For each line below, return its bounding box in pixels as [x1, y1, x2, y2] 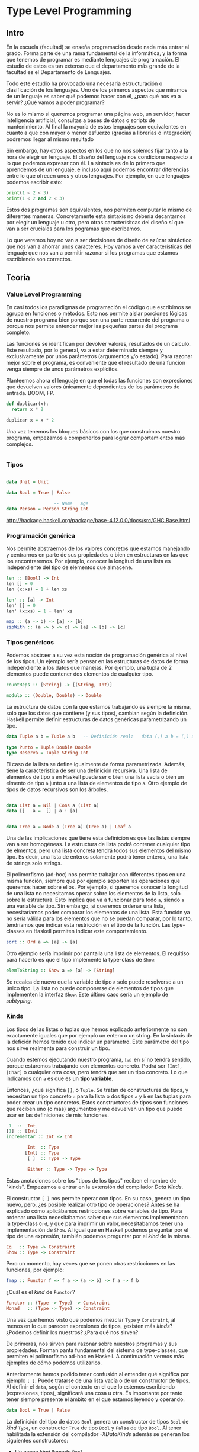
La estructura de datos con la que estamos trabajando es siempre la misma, [6, 703, 191, 711]
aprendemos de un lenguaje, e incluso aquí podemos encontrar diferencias [6, 166, 190, 173]
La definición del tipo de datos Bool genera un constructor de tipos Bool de [6, 1418, 189, 1425]
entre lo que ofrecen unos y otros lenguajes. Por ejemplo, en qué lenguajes [6, 172, 190, 179]
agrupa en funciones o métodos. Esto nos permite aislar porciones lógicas [6, 310, 188, 317]
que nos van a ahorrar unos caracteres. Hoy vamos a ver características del [6, 243, 191, 250]
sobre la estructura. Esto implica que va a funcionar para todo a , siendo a [6, 896, 185, 904]
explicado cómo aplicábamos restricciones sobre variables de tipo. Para [6, 1207, 182, 1215]
